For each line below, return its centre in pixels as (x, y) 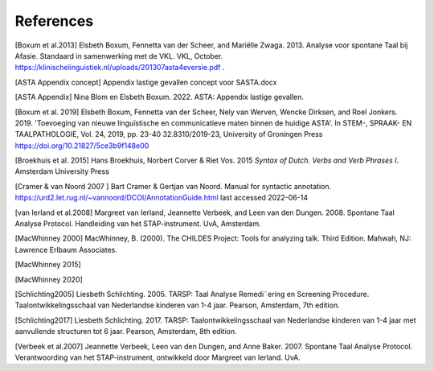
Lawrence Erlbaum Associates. (66, 249)
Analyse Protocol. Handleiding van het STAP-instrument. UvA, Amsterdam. (138, 224)
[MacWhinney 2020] (49, 279)
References (54, 21)
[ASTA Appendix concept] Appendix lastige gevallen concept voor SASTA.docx (146, 82)
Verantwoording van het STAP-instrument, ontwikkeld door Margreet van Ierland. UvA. (158, 357)
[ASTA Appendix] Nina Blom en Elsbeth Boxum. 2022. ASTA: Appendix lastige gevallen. (160, 97)
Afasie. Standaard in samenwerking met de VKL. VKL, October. (119, 56)
